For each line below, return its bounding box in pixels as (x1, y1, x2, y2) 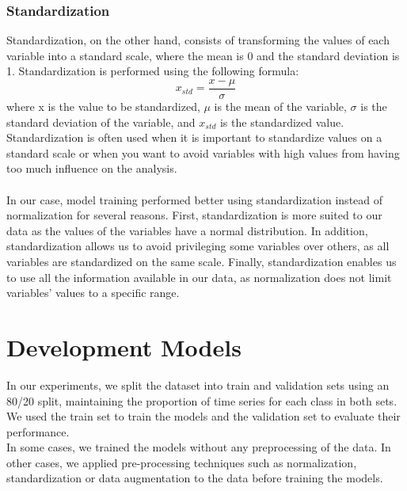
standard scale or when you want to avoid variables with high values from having (6, 144, 400, 161)
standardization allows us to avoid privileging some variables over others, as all (6, 238, 390, 254)
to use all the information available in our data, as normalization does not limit (6, 268, 392, 285)
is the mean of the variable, (214, 98, 347, 115)
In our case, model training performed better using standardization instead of (6, 191, 383, 207)
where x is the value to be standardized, (6, 98, 200, 115)
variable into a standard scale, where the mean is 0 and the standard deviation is (6, 47, 400, 63)
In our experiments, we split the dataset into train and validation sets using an (6, 376, 390, 393)
